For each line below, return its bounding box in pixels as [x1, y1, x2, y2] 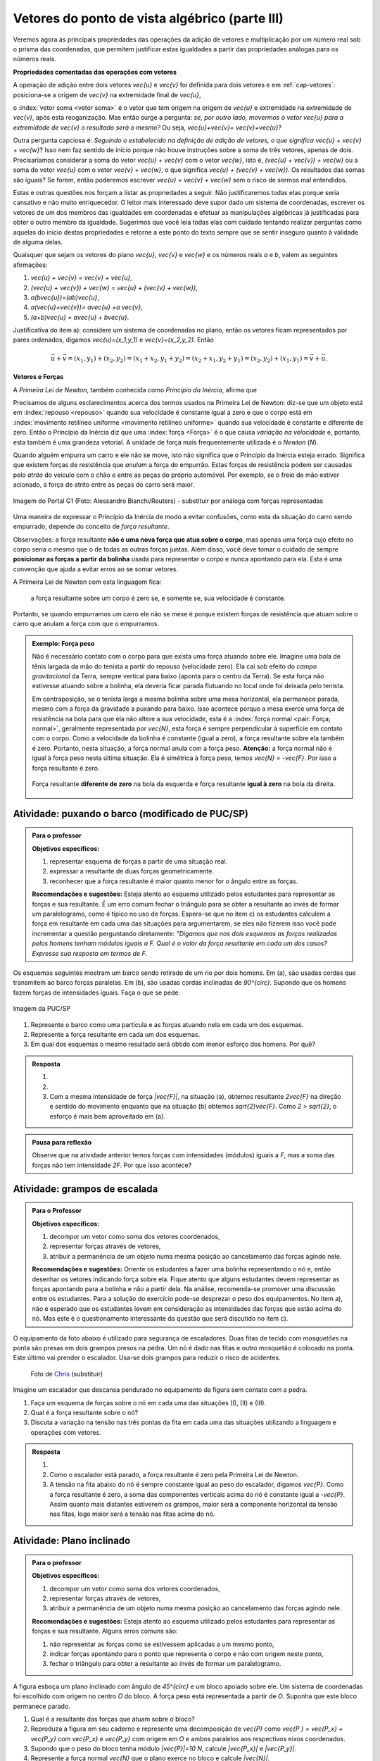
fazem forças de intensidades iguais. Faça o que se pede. [13, 988, 181, 997]
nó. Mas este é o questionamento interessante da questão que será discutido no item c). [32, 1314, 289, 1323]
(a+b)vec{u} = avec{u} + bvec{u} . [30, 313, 129, 321]
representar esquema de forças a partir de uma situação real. [49, 857, 228, 866]
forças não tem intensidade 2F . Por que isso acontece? [32, 1161, 192, 1169]
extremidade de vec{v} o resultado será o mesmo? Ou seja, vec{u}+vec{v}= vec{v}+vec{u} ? [13, 123, 281, 132]
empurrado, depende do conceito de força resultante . [13, 522, 170, 531]
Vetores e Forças [13, 373, 64, 381]
